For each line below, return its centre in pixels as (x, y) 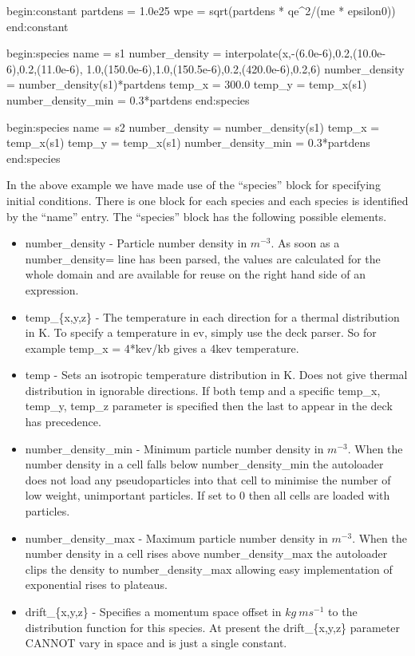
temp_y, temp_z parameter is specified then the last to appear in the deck (209, 406)
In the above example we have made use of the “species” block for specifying (194, 185)
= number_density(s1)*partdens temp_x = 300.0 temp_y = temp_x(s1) (187, 84)
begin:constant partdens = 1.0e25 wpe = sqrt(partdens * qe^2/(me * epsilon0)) (201, 10)
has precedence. (63, 422)
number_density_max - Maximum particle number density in (176, 537)
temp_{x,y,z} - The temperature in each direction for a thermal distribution (212, 316)
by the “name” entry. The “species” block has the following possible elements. (197, 216)
